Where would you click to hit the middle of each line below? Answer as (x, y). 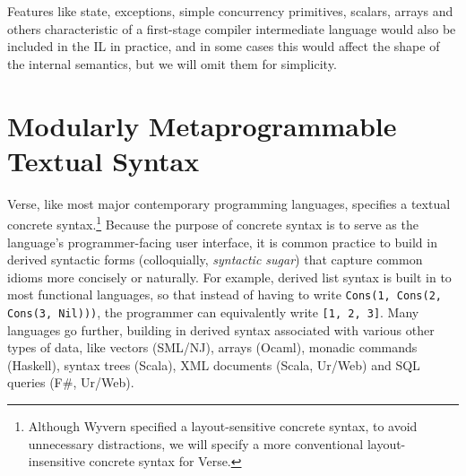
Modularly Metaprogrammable (202, 125)
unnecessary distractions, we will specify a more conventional (196, 443)
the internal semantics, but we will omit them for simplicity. (172, 63)
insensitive (56, 461)
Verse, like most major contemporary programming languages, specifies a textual (229, 203)
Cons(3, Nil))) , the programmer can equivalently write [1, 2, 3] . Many (213, 312)
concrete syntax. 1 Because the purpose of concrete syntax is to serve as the (213, 223)
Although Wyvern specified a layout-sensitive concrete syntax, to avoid (223, 426)
